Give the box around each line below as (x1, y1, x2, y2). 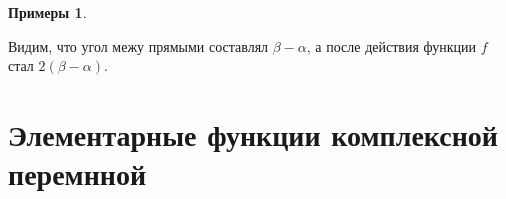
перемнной (8, 153, 147, 194)
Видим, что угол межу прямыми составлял (8, 35, 269, 56)
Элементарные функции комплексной (8, 113, 498, 154)
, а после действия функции (306, 35, 477, 56)
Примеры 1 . (8, 2, 87, 22)
